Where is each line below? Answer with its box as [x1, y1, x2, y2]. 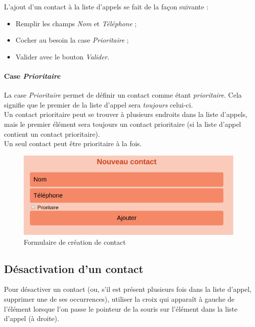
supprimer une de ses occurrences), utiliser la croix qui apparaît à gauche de [4, 293, 235, 304]
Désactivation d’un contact [4, 261, 144, 276]
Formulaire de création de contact [24, 236, 126, 247]
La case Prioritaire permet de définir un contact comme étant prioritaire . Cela [4, 90, 242, 100]
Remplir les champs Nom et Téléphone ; [15, 18, 137, 28]
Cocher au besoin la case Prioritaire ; [15, 35, 129, 45]
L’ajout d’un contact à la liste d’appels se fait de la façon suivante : [4, 1, 209, 11]
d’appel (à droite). [4, 313, 59, 324]
